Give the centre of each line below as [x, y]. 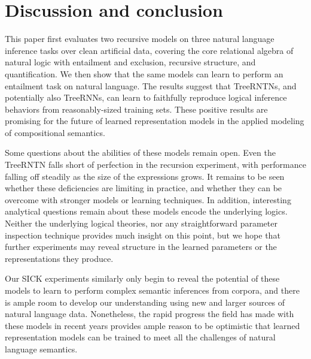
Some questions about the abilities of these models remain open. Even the [140, 153]
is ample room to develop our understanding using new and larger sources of [145, 302]
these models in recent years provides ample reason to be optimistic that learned [153, 325]
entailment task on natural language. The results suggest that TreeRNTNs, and [151, 85]
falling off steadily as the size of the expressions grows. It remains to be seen [145, 176]
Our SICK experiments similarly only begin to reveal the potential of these [142, 278]
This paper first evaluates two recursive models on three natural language [140, 39]
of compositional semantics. [55, 132]
